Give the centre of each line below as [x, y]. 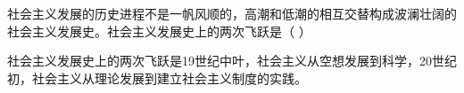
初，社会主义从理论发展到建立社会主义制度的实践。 [157, 77]
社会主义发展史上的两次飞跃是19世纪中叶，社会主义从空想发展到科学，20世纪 [232, 61]
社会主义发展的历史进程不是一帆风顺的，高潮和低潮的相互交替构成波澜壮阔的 [232, 13]
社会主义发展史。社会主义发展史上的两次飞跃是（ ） [159, 31]
